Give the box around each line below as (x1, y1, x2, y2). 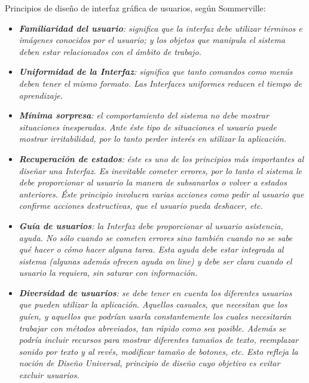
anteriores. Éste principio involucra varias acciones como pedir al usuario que (19, 187, 304, 200)
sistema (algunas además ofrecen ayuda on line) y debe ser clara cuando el (19, 254, 292, 267)
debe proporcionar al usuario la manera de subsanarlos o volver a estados (19, 176, 287, 189)
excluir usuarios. (19, 369, 79, 381)
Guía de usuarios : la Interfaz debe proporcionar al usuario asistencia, (19, 219, 283, 232)
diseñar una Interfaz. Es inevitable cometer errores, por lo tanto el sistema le (19, 164, 302, 177)
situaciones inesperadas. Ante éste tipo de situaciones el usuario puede (19, 120, 277, 133)
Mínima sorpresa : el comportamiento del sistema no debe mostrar (19, 109, 269, 121)
